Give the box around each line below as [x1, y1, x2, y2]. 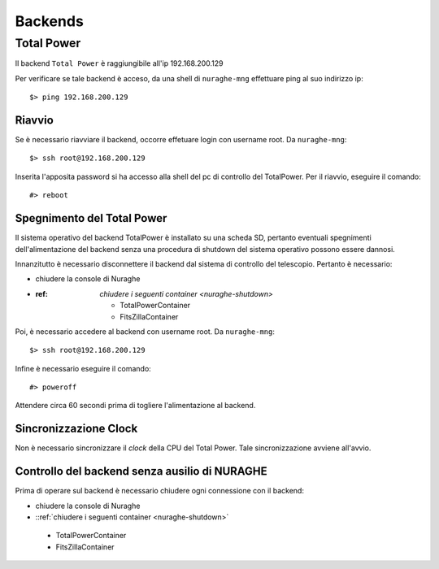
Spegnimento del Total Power [15, 211, 167, 225]
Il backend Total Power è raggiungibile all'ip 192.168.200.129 [15, 59, 224, 68]
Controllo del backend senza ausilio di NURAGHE [15, 464, 267, 479]
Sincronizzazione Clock [15, 422, 138, 436]
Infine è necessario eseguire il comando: [15, 363, 152, 373]
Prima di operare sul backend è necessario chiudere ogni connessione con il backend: [15, 486, 305, 496]
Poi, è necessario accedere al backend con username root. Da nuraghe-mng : [15, 326, 276, 337]
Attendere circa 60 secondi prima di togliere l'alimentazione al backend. [15, 401, 256, 410]
